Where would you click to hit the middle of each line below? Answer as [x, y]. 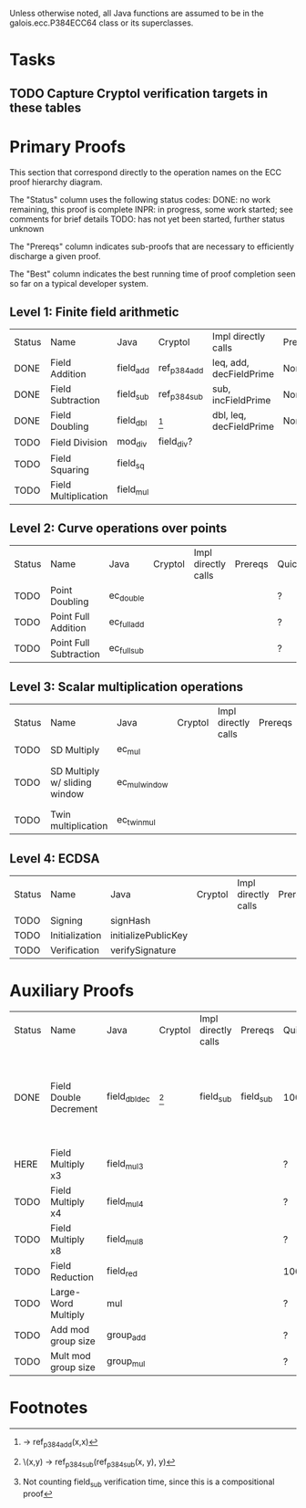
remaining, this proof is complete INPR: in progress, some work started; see [152, 209]
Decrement [74, 1108]
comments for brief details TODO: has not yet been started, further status [147, 219]
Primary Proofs [67, 147]
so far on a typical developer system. [79, 283]
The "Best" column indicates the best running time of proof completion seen [153, 274]
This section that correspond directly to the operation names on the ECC [146, 172]
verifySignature [143, 950]
